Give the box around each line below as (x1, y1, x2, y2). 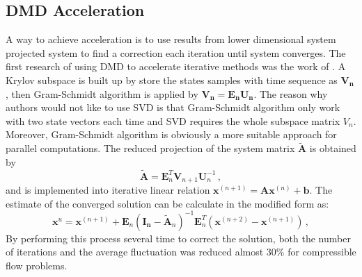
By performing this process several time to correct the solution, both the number (6, 230, 351, 245)
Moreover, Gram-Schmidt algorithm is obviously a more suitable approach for (6, 127, 337, 142)
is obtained (309, 141, 356, 156)
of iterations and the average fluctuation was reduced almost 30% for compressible (6, 244, 356, 259)
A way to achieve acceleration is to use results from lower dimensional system (6, 32, 336, 47)
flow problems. (6, 258, 68, 272)
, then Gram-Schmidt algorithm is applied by (6, 86, 198, 101)
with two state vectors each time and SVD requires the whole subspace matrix (6, 113, 340, 128)
